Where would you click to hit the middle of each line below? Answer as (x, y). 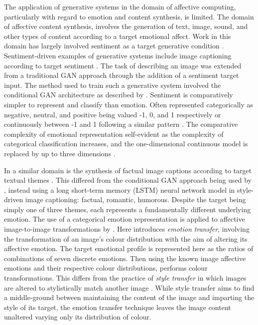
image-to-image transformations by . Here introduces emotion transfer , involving (127, 229)
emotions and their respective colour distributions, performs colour (106, 268)
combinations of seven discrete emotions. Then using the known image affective (125, 258)
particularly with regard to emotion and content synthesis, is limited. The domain (129, 16)
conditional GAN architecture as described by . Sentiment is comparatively (119, 95)
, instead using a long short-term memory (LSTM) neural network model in (120, 189)
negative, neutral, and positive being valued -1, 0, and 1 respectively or (113, 114)
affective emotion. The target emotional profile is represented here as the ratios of (129, 248)
